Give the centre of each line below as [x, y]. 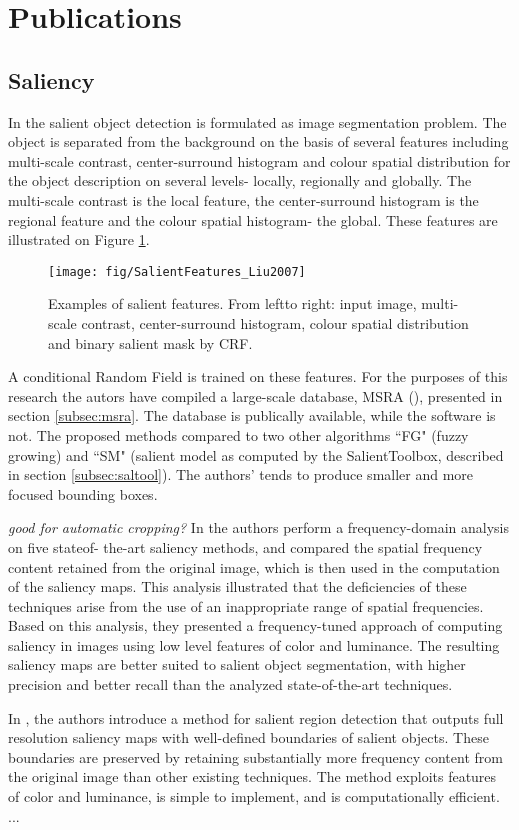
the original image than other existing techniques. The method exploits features [252, 776]
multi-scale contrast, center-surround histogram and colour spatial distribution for [259, 160]
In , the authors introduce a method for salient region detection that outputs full [256, 717]
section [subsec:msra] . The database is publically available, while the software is [252, 415]
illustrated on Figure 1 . [79, 239]
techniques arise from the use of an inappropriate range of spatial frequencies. [246, 605]
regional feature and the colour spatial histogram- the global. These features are [253, 219]
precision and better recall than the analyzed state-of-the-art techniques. [230, 684]
